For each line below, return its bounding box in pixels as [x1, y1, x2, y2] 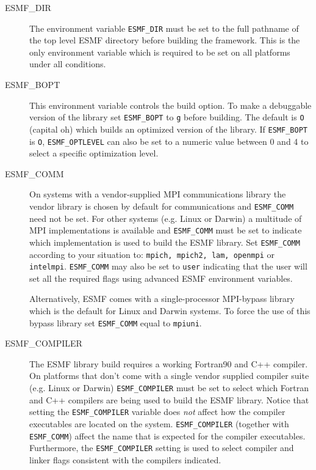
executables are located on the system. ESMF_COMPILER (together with [29, 417, 289, 430]
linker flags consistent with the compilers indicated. [29, 453, 221, 466]
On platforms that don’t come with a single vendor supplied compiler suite [29, 369, 309, 382]
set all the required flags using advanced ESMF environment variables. [29, 271, 293, 284]
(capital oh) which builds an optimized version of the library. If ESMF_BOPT [29, 122, 307, 135]
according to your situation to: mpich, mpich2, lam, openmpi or [29, 248, 275, 260]
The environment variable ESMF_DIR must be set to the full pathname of [29, 21, 299, 34]
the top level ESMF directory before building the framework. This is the [29, 34, 300, 46]
